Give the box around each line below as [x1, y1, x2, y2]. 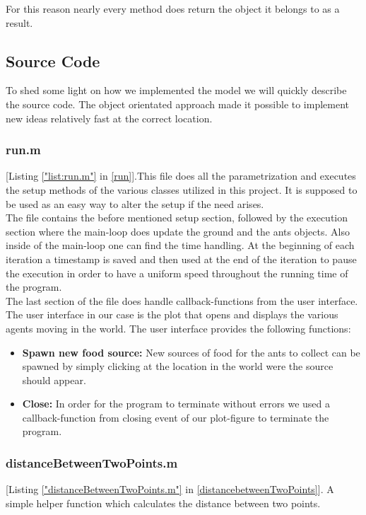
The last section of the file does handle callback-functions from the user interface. [6, 293, 358, 308]
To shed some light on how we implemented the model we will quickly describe [6, 83, 347, 98]
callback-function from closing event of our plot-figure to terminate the [22, 410, 329, 424]
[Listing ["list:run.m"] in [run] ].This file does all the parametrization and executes [6, 168, 356, 183]
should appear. [22, 372, 86, 387]
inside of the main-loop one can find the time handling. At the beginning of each [6, 238, 355, 253]
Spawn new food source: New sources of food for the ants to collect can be [22, 345, 360, 359]
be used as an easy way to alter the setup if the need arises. [6, 196, 264, 211]
